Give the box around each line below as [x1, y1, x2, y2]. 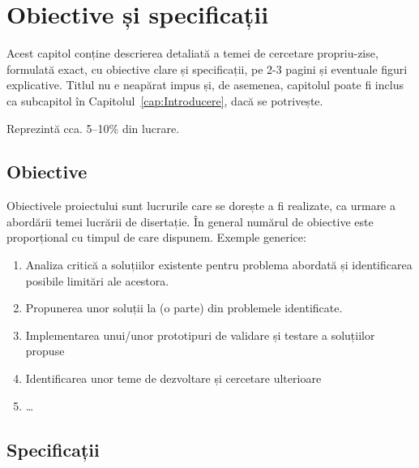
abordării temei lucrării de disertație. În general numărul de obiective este [6, 213, 374, 230]
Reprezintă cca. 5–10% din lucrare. [6, 119, 180, 136]
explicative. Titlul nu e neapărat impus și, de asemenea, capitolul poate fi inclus [6, 76, 404, 93]
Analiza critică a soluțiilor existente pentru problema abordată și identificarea [25, 256, 413, 273]
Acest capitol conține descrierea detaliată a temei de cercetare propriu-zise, [6, 45, 378, 62]
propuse [25, 342, 65, 359]
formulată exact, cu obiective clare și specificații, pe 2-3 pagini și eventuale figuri [6, 60, 408, 77]
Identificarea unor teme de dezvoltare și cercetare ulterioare [25, 370, 322, 387]
